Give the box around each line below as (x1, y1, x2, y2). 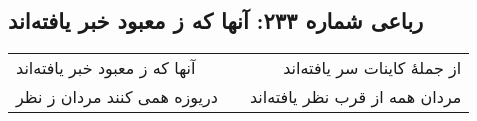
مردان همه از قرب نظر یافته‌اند (249, 85, 462, 109)
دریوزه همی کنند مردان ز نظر (16, 85, 218, 109)
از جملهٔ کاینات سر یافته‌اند (283, 56, 462, 80)
